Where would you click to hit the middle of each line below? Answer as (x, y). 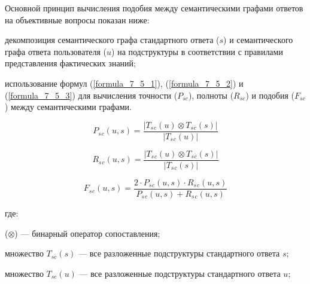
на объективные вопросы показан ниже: (77, 19)
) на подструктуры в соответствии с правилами (197, 51)
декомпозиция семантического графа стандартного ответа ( (112, 40)
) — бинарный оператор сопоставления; (87, 233)
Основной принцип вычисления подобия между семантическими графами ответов (154, 8)
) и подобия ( (270, 95)
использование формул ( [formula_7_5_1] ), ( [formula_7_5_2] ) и (124, 83)
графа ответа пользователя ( (56, 51)
